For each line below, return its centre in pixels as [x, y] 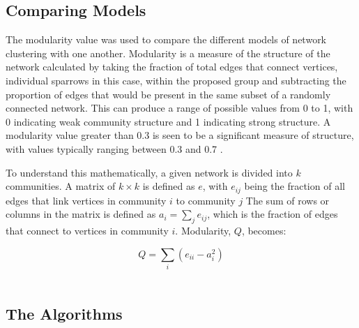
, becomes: [264, 230]
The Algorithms [64, 313]
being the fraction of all [295, 186]
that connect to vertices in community [87, 230]
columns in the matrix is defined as [81, 214]
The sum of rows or [288, 200]
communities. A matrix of [61, 186]
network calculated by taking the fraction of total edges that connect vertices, [172, 67]
